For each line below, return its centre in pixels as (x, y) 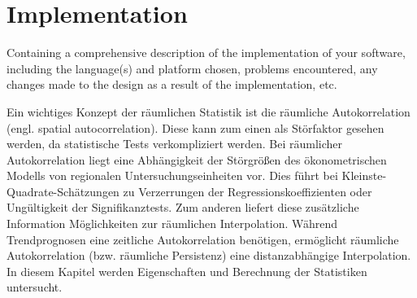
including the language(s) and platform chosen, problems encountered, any (192, 68)
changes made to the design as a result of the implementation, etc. (172, 84)
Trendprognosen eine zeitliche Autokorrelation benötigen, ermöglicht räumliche (203, 239)
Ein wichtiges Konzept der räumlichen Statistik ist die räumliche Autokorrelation (208, 111)
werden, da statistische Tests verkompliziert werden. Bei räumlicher (174, 144)
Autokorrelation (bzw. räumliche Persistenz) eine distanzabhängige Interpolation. (209, 255)
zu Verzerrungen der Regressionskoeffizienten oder (248, 191)
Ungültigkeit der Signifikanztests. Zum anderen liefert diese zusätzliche (183, 207)
